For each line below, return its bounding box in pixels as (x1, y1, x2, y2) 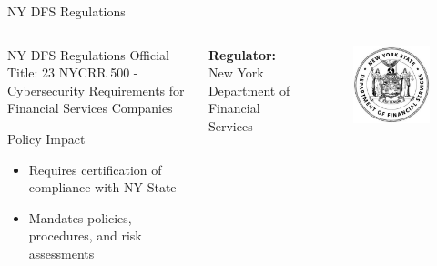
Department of (208, 80, 290, 99)
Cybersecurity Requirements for (7, 80, 185, 99)
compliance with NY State (28, 178, 177, 197)
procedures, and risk (28, 226, 142, 245)
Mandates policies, (28, 208, 132, 227)
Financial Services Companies (7, 98, 173, 118)
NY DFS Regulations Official (7, 45, 169, 64)
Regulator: (208, 45, 277, 64)
